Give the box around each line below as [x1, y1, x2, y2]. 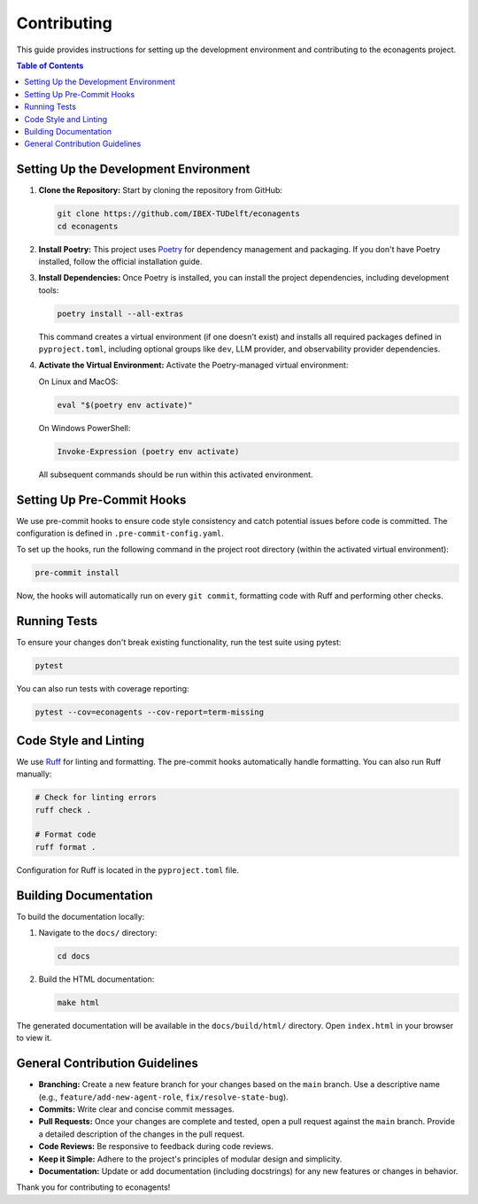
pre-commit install [35, 567, 119, 578]
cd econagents [57, 221, 119, 231]
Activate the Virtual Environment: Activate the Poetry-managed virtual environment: [38, 359, 349, 371]
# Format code [35, 830, 96, 840]
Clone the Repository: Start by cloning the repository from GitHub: [38, 185, 282, 196]
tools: [38, 284, 59, 296]
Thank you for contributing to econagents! [16, 1182, 171, 1192]
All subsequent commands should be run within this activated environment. [38, 469, 313, 480]
